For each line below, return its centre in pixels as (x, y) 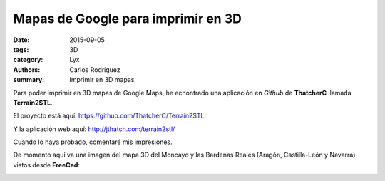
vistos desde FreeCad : (46, 165)
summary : (29, 80)
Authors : (27, 69)
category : (28, 60)
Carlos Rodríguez (95, 69)
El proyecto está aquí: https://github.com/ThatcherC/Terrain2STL (109, 116)
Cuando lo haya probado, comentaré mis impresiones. (93, 142)
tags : (21, 49)
